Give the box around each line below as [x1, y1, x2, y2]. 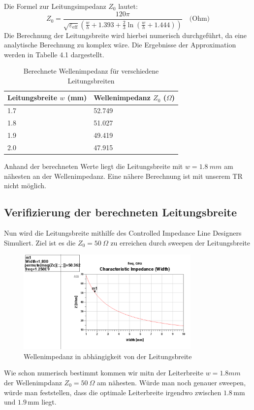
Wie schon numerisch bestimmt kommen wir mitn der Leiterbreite [4, 368, 204, 378]
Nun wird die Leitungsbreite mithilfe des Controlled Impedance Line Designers [4, 227, 242, 238]
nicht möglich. [4, 180, 46, 191]
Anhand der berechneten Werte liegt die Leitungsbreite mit [4, 161, 183, 171]
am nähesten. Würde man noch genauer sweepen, [97, 377, 246, 387]
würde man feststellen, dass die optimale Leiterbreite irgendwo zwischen [4, 387, 222, 397]
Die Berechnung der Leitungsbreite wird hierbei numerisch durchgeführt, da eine [4, 30, 247, 40]
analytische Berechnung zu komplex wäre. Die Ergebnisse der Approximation [4, 40, 236, 50]
